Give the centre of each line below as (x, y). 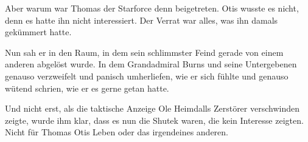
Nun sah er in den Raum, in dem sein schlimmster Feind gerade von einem (144, 52)
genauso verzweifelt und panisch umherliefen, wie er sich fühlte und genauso (147, 76)
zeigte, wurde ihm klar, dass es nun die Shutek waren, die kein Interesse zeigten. (154, 120)
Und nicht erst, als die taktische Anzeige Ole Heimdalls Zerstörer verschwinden (152, 108)
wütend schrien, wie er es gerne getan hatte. (87, 88)
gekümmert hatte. (38, 32)
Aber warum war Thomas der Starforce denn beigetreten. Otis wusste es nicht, (152, 8)
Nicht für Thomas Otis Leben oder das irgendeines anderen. (117, 132)
